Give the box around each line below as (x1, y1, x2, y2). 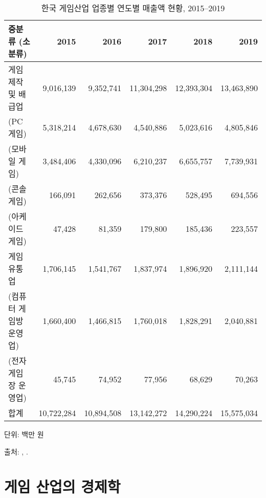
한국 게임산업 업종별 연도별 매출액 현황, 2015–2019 (41, 2, 225, 14)
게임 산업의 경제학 (4, 476, 121, 497)
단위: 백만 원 (4, 429, 44, 439)
